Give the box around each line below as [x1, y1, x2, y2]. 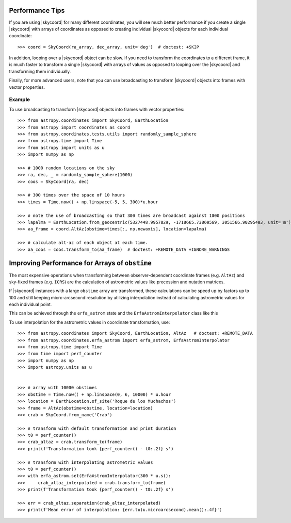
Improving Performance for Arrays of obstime [9, 259, 152, 267]
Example [9, 96, 30, 103]
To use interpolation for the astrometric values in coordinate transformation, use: [9, 319, 170, 325]
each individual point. [9, 301, 52, 308]
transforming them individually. [9, 68, 71, 74]
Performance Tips [9, 6, 65, 15]
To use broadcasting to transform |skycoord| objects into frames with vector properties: [9, 106, 185, 112]
